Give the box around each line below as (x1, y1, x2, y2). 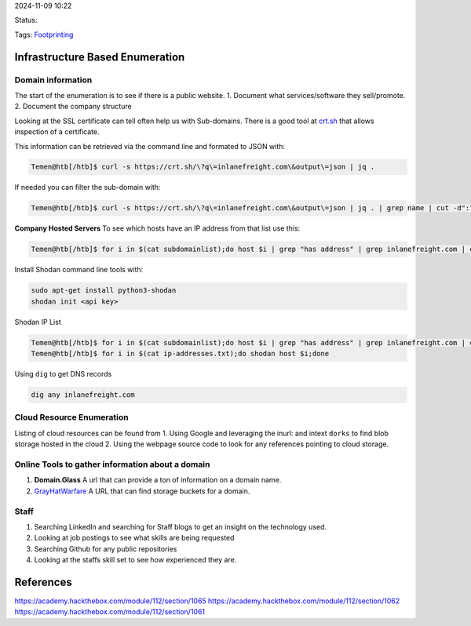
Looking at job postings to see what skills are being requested (34, 533, 235, 543)
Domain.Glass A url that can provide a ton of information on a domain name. (34, 475, 282, 485)
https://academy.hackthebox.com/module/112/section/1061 (14, 607, 206, 617)
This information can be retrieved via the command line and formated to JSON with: (14, 141, 286, 151)
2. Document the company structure (14, 102, 133, 111)
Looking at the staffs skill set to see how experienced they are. (34, 555, 237, 565)
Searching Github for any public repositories (34, 544, 177, 553)
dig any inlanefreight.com (31, 391, 135, 399)
